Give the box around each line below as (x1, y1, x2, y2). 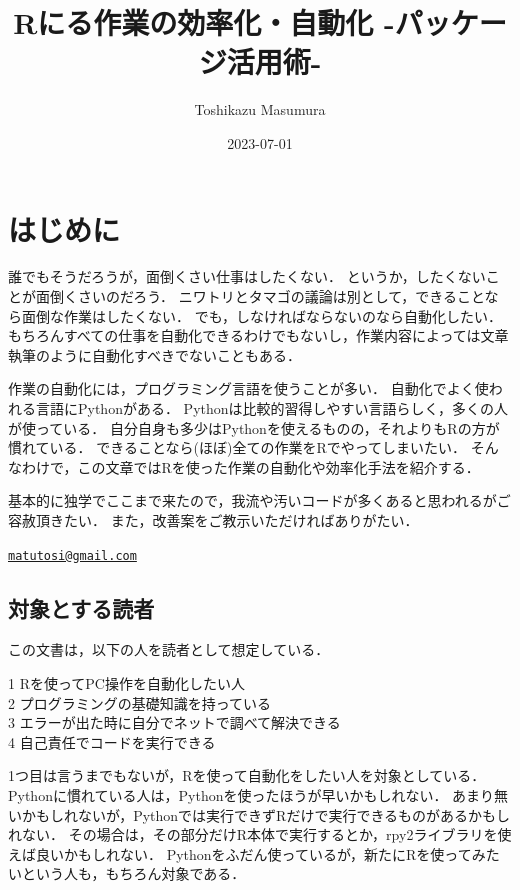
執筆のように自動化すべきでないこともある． (8, 344, 302, 365)
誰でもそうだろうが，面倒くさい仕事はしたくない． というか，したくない (8, 266, 486, 287)
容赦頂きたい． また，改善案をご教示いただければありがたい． (8, 509, 419, 530)
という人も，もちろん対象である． (21, 863, 246, 884)
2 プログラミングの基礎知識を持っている (8, 692, 271, 713)
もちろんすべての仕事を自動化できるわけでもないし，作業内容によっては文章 (8, 325, 509, 346)
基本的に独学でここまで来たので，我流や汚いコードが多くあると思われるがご (8, 490, 511, 511)
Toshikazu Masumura (194, 99, 326, 120)
